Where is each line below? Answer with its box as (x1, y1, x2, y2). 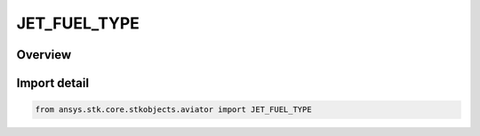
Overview (16, 47, 72, 62)
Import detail (16, 76, 89, 91)
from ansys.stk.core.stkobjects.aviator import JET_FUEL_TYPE (35, 105, 312, 115)
